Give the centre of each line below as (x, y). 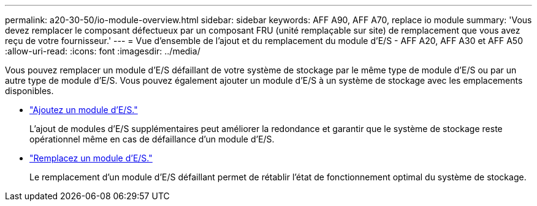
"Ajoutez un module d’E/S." (84, 110)
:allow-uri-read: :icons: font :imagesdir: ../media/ (103, 51)
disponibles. (29, 91)
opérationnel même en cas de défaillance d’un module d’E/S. (152, 139)
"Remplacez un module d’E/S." (91, 158)
